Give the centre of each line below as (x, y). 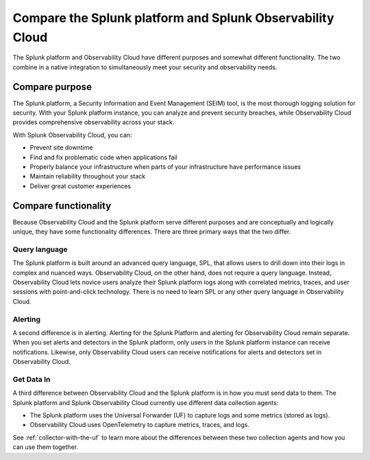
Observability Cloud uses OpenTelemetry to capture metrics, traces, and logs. (140, 425)
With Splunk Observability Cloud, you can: (72, 135)
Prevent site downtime (61, 148)
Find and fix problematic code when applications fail (103, 157)
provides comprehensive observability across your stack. (94, 122)
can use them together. (46, 447)
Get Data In (32, 379)
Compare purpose (52, 87)
